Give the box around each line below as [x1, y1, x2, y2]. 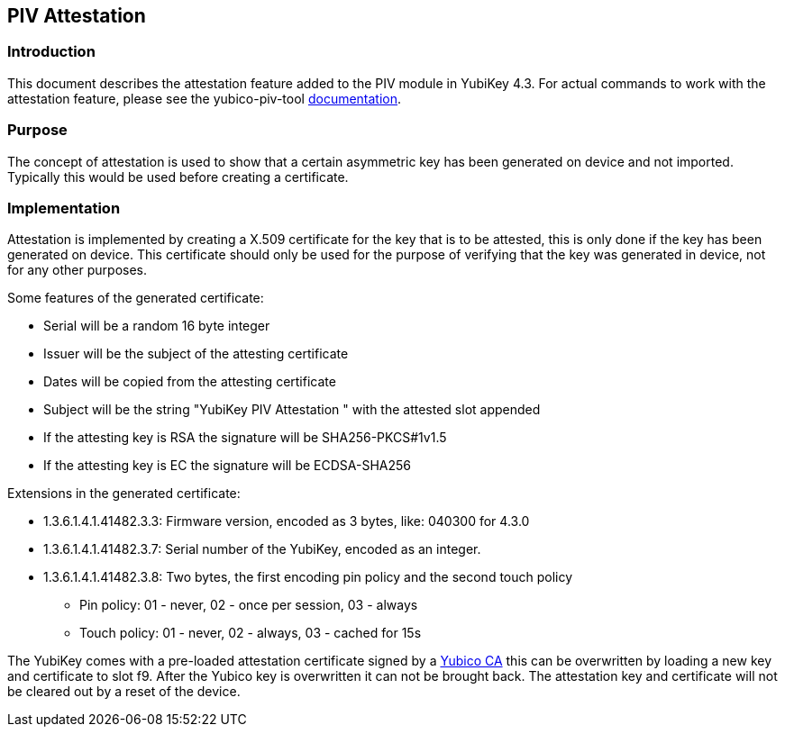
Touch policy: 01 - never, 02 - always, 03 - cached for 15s [79, 625, 422, 641]
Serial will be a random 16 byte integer [43, 318, 270, 334]
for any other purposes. [7, 262, 148, 278]
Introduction [7, 42, 96, 61]
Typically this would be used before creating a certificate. [7, 168, 349, 185]
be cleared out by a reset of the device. [7, 684, 241, 700]
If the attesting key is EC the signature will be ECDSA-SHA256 [43, 458, 412, 474]
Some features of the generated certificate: [7, 290, 264, 306]
